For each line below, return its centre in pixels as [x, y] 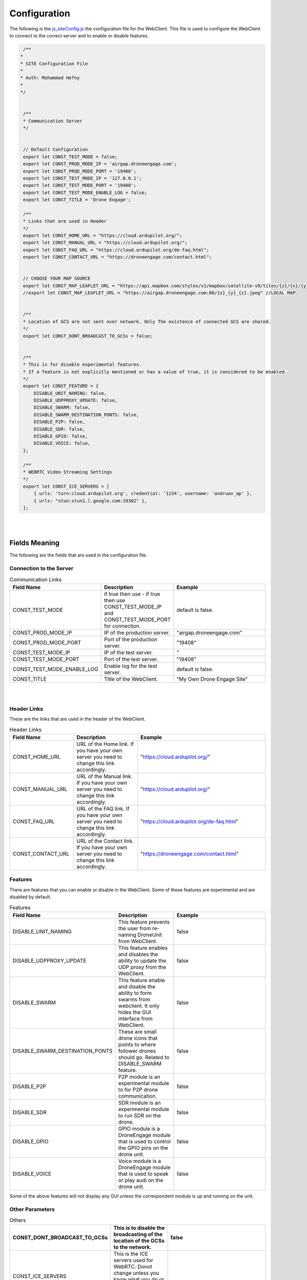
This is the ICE [131, 1254]
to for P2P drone [138, 1090]
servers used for [133, 1261]
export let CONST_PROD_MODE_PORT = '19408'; [80, 171]
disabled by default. [30, 897]
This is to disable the [139, 1228]
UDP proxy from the [142, 967]
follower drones [137, 1051]
